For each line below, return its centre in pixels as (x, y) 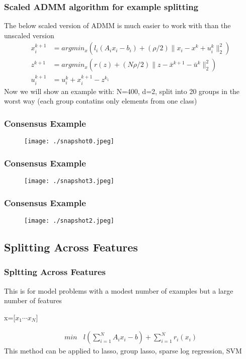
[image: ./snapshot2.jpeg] (69, 220)
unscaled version (29, 35)
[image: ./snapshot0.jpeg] (69, 142)
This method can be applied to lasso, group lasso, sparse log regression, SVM (123, 351)
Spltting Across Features (55, 272)
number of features (33, 300)
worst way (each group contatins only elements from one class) (101, 101)
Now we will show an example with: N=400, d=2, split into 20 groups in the (122, 91)
